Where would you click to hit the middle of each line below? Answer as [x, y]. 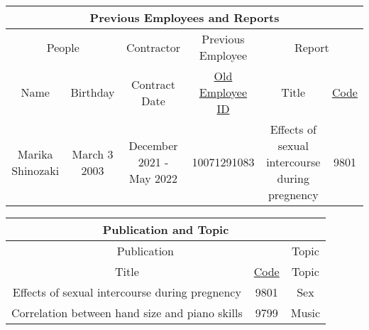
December [153, 145]
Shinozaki [35, 170]
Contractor [153, 47]
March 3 [93, 154]
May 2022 [153, 178]
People [63, 47]
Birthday [93, 92]
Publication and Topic [166, 229]
